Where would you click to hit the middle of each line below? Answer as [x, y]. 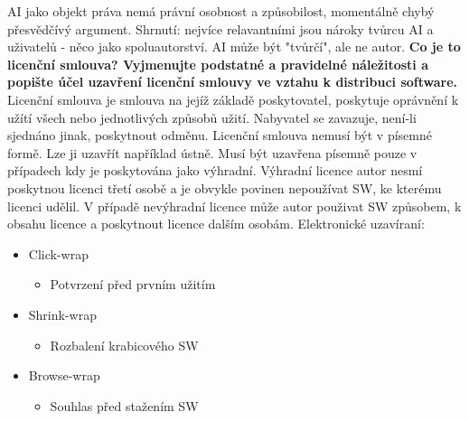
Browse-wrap [64, 375]
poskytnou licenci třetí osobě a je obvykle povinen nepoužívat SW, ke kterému [225, 187]
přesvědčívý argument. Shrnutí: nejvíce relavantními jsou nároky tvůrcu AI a [220, 28]
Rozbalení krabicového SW [124, 345]
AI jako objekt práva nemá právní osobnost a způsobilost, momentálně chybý [221, 11]
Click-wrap [58, 253]
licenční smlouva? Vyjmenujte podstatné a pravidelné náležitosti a [218, 64]
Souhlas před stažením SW [124, 405]
